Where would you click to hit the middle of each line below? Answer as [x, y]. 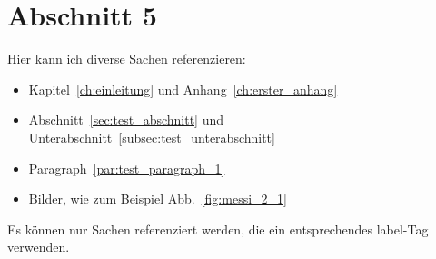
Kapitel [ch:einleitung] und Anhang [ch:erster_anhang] [183, 89]
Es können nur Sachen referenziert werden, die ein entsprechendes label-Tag [218, 229]
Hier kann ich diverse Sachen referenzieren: [127, 59]
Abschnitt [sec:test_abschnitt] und [126, 120]
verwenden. [39, 247]
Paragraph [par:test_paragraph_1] [127, 168]
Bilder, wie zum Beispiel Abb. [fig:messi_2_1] [158, 199]
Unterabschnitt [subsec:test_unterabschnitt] [152, 137]
